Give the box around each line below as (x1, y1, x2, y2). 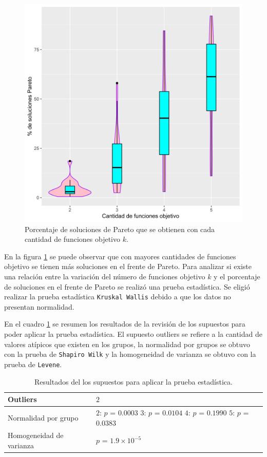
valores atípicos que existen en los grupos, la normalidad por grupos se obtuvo (4, 338, 251, 349)
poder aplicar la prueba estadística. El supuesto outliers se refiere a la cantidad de (4, 329, 262, 339)
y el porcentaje (214, 271, 260, 281)
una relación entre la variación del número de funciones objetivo (4, 271, 205, 281)
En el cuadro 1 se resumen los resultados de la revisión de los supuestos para (4, 318, 245, 329)
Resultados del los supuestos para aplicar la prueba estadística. (34, 376, 233, 387)
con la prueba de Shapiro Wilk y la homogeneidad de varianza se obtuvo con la (4, 349, 256, 359)
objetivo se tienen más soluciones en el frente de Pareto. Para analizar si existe (4, 261, 252, 272)
